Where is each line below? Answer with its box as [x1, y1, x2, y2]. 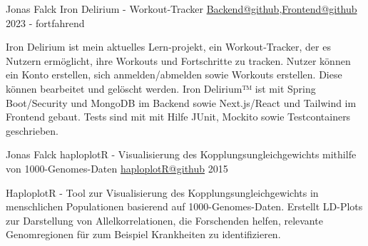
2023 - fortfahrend [6, 15, 85, 30]
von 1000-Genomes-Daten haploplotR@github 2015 [6, 160, 228, 175]
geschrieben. [6, 123, 59, 138]
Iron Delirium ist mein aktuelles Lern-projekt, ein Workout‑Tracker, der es [6, 39, 331, 54]
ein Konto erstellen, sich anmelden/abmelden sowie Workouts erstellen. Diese [6, 67, 342, 82]
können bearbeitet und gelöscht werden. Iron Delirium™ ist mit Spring [6, 81, 316, 96]
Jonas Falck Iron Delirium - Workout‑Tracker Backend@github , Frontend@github [6, 1, 357, 16]
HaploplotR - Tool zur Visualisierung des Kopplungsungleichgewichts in [6, 185, 319, 200]
